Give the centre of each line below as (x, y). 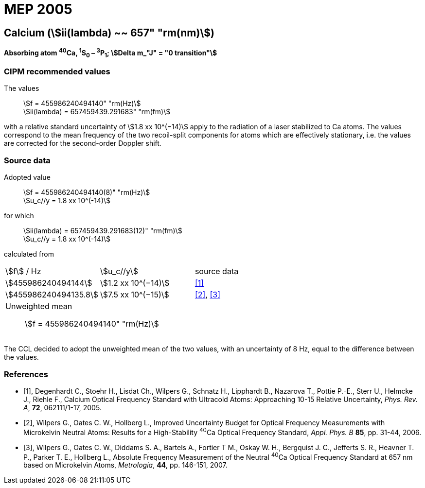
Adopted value (27, 177)
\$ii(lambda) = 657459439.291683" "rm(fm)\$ (97, 112)
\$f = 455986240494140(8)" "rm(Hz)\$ (87, 192)
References (26, 374)
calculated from (29, 254)
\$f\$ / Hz (23, 271)
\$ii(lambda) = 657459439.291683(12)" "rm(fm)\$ (103, 231)
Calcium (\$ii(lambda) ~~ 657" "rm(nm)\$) (109, 33)
